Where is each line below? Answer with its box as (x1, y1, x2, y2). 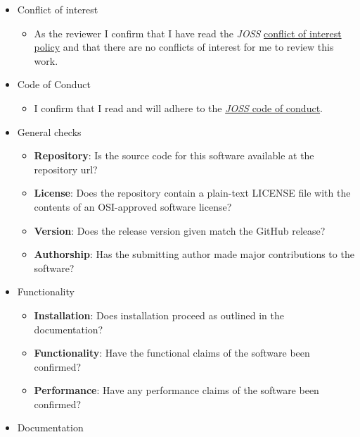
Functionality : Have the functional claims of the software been (34, 345, 310, 360)
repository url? (34, 161, 98, 176)
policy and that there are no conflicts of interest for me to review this (34, 39, 334, 54)
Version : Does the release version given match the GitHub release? (34, 223, 326, 238)
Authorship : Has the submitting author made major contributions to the (34, 247, 354, 261)
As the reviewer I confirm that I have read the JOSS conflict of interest (34, 25, 342, 40)
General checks (17, 124, 82, 139)
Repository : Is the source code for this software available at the (34, 148, 314, 163)
